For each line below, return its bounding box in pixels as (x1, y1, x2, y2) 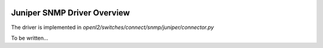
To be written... (11, 34, 48, 41)
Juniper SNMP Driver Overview (11, 8, 130, 18)
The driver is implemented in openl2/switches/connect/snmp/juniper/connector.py (11, 24, 214, 31)
